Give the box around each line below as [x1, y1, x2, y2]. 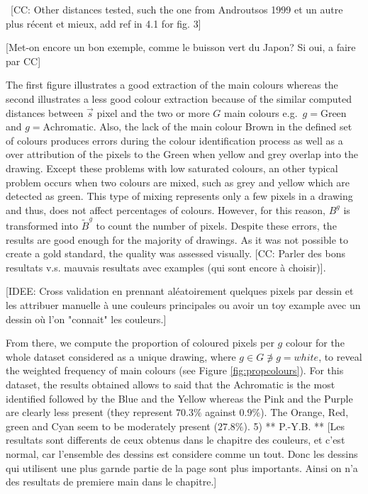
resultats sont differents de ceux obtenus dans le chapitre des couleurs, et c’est [6, 432, 345, 447]
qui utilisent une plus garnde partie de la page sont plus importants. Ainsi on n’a [6, 460, 358, 475]
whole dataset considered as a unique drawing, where [6, 349, 236, 364]
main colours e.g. [223, 105, 298, 120]
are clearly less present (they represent [6, 405, 173, 420]
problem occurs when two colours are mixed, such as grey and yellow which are [6, 174, 350, 189]
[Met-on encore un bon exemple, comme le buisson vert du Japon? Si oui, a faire [6, 40, 356, 55]
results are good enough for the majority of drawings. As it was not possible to [6, 232, 348, 247]
